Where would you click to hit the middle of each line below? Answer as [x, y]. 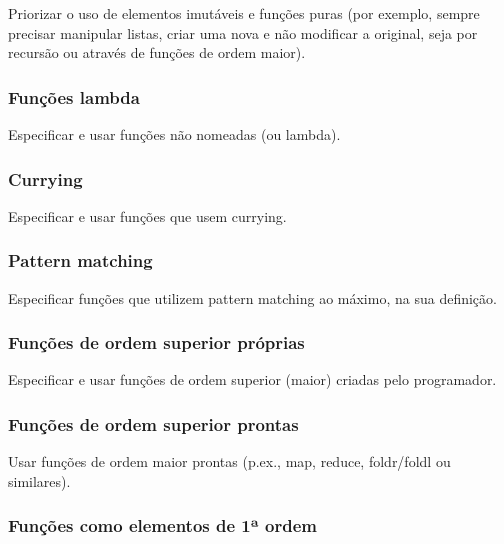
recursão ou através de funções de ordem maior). [157, 52]
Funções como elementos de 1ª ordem [163, 525]
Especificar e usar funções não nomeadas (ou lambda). [174, 134]
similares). [39, 480]
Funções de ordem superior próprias [156, 342]
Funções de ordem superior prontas [153, 423]
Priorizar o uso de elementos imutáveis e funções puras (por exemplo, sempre [244, 13]
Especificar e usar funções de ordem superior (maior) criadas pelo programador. [252, 379]
